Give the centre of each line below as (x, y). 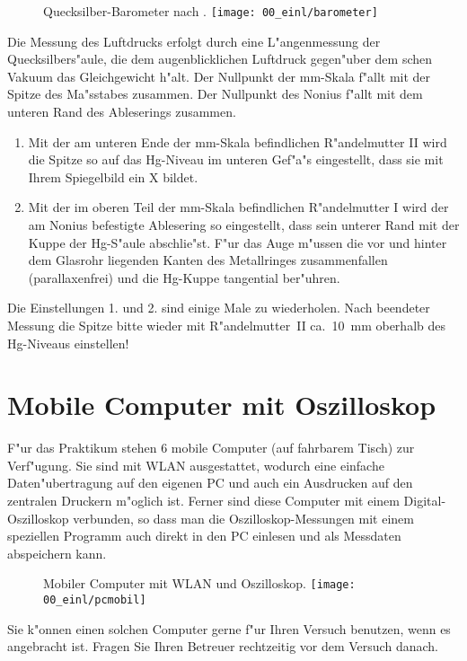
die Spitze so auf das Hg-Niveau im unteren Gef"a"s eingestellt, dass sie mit (236, 159)
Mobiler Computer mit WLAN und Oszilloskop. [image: (199, 583)
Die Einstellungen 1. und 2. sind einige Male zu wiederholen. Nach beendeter (219, 308)
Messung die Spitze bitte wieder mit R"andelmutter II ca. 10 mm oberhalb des (226, 325)
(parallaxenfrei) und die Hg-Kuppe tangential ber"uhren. (184, 277)
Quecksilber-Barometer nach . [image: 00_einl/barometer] (211, 11)
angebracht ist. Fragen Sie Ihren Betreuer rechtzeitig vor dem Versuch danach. (223, 646)
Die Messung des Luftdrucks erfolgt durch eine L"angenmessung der (194, 41)
